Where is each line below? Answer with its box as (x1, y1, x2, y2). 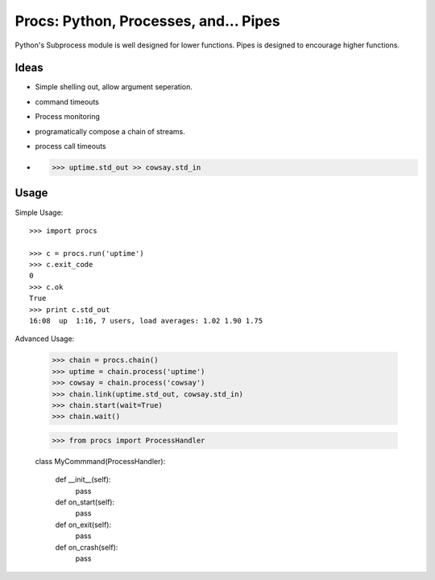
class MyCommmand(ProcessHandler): (35, 456, 166, 466)
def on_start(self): (55, 497, 115, 507)
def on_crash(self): (55, 542, 118, 552)
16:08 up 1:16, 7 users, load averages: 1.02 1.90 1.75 (29, 316, 263, 326)
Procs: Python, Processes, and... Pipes (14, 12, 281, 30)
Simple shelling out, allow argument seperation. (35, 82, 193, 92)
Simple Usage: (14, 208, 64, 217)
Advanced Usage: (14, 334, 75, 343)
